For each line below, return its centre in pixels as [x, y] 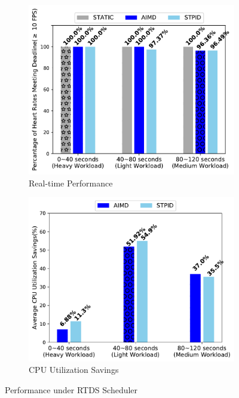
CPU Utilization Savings [74, 370]
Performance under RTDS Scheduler [71, 389]
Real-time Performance [71, 183]
